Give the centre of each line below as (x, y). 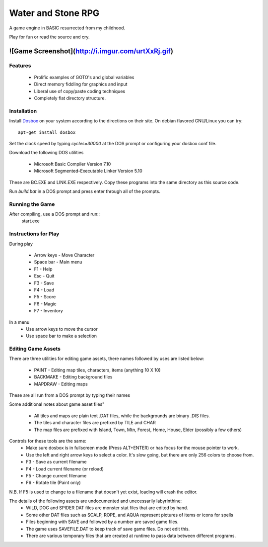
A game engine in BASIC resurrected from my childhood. (67, 28)
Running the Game (32, 204)
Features (20, 66)
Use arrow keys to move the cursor (62, 329)
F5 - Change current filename (56, 475)
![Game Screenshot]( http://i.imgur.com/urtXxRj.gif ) (91, 51)
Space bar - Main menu (58, 262)
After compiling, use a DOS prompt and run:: (55, 214)
